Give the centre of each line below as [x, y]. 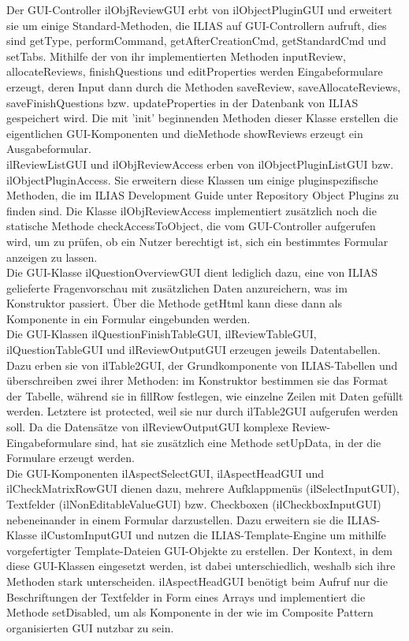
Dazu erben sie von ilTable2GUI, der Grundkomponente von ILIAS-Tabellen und [202, 365]
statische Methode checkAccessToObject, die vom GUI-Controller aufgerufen [191, 226]
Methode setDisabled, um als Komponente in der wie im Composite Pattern [190, 612]
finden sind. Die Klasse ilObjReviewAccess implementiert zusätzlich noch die [191, 210]
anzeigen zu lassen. [52, 257]
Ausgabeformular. [49, 149]
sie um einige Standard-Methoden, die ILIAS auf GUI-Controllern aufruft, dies [197, 25]
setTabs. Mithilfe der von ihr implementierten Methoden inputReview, [177, 56]
